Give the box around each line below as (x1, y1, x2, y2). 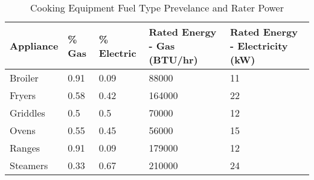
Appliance (10, 39, 59, 53)
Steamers (10, 158, 48, 172)
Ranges (10, 141, 40, 155)
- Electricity (230, 39, 288, 53)
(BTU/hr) (149, 53, 198, 66)
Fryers (10, 88, 36, 102)
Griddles (10, 106, 45, 120)
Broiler (10, 71, 39, 85)
